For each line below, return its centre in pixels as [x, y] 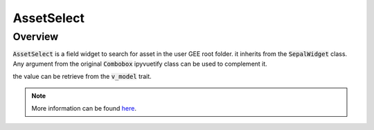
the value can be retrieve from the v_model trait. [82, 77]
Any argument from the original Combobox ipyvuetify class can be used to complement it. [140, 64]
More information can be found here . [84, 108]
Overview [36, 37]
